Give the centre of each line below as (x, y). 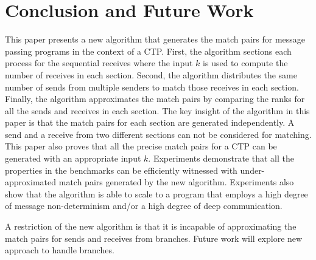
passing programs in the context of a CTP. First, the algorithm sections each (148, 51)
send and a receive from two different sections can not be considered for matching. (158, 134)
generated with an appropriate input (73, 158)
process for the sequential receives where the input (99, 63)
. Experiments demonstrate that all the (221, 158)
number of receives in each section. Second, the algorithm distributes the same (151, 74)
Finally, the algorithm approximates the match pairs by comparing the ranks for (155, 99)
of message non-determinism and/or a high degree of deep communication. (144, 206)
